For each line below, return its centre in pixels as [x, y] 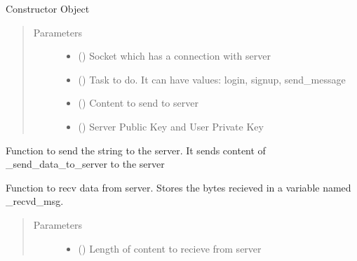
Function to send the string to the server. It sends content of [136, 150]
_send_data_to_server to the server [85, 164]
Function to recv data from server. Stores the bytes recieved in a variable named [178, 187]
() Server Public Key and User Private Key [171, 126]
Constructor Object [48, 8]
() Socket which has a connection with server [174, 56]
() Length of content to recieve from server [170, 248]
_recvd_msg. [35, 201]
